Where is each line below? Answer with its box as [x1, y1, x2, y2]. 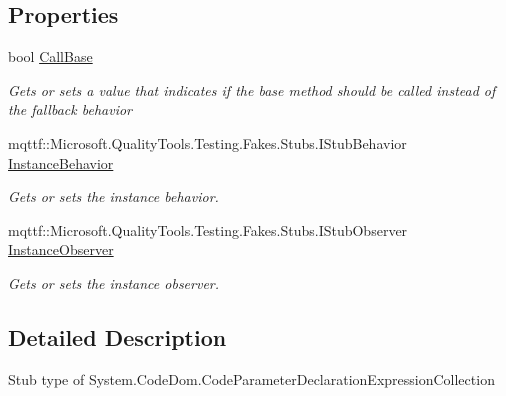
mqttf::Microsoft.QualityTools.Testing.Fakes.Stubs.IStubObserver [8, 219, 408, 240]
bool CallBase [8, 46, 93, 67]
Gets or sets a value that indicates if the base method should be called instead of [8, 79, 496, 100]
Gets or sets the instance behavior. [8, 186, 219, 207]
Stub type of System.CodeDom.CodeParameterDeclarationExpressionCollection [8, 368, 495, 389]
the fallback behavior [8, 99, 132, 120]
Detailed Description [8, 321, 227, 352]
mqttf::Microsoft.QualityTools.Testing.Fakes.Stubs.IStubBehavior [8, 132, 407, 153]
